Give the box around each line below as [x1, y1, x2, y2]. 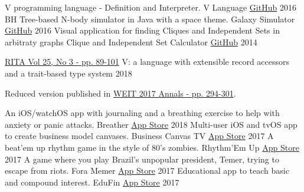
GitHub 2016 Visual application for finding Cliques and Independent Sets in [5, 24, 280, 37]
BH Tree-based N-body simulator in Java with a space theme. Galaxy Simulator [5, 12, 295, 25]
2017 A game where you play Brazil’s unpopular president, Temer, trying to [5, 153, 279, 165]
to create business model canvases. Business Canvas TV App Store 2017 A [5, 130, 274, 142]
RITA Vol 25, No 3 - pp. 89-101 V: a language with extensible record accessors [5, 55, 290, 68]
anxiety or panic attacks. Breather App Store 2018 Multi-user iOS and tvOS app [5, 118, 298, 130]
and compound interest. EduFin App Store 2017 [5, 176, 179, 188]
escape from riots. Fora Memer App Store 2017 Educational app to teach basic [5, 164, 289, 177]
